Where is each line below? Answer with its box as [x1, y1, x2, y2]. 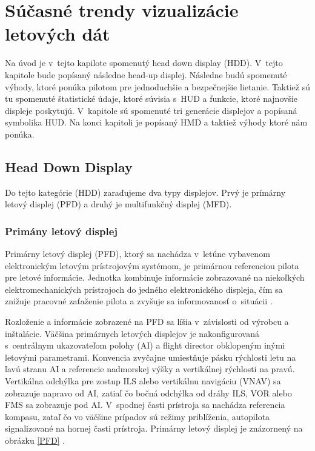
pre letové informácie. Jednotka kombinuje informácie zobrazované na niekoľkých [5, 271, 305, 284]
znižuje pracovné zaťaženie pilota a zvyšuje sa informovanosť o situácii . [5, 295, 273, 307]
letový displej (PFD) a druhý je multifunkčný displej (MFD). [5, 198, 232, 210]
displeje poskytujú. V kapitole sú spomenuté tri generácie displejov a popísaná [5, 104, 297, 116]
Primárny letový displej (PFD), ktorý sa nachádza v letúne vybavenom [5, 247, 270, 260]
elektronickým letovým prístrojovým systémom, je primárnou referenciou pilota [5, 259, 299, 272]
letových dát [5, 21, 110, 46]
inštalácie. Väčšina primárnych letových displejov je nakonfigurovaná [5, 327, 259, 339]
